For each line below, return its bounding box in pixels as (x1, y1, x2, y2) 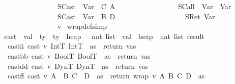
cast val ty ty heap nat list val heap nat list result (4, 30, 204, 41)
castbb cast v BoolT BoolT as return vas (7, 50, 151, 61)
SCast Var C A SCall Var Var (57, 1, 231, 11)
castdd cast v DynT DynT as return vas (7, 60, 149, 71)
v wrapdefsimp (57, 21, 107, 31)
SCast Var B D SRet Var (57, 11, 215, 21)
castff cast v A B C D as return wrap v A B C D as (7, 70, 205, 81)
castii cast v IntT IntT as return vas (7, 40, 136, 51)
